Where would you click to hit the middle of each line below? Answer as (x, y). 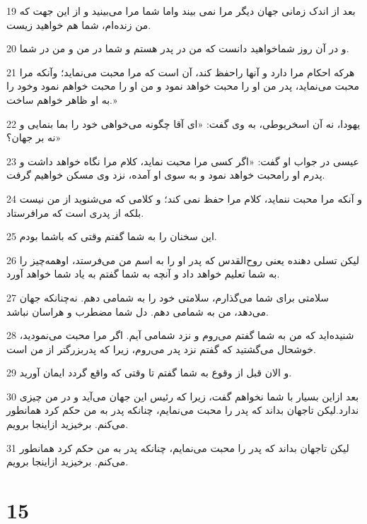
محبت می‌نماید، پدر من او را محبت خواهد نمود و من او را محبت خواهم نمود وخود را (183, 86)
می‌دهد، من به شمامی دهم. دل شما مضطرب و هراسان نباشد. (138, 311)
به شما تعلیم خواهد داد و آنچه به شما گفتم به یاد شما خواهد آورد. (143, 274)
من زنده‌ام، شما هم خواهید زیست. (79, 24)
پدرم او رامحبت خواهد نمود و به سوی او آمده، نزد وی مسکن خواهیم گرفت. (166, 175)
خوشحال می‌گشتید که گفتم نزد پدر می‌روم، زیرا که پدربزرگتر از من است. (161, 349)
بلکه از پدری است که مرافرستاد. (75, 212)
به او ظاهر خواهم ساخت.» (62, 99)
